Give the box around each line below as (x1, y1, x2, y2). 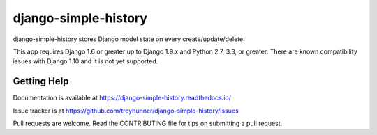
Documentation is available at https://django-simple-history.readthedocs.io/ (13, 94, 232, 102)
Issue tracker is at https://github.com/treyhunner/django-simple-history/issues (13, 106, 239, 115)
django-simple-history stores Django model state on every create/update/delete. (13, 35, 246, 43)
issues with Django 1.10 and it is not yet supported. (13, 57, 158, 65)
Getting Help (13, 75, 69, 87)
